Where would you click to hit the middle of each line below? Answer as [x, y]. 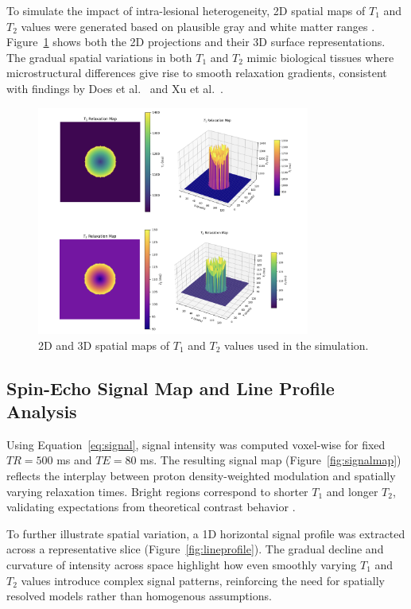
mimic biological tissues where [320, 57]
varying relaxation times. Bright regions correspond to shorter [157, 491]
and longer [352, 491]
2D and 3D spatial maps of [104, 345]
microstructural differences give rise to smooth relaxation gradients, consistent [197, 73]
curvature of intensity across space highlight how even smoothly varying [182, 564]
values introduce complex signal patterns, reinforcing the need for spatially [203, 580]
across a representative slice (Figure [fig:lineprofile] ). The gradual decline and [195, 549]
